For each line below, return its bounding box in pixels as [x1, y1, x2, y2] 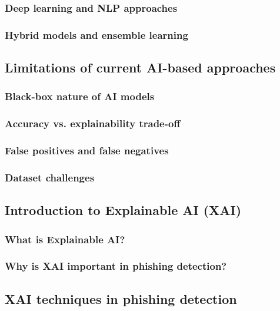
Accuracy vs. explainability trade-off [5, 116, 181, 131]
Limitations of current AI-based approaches [5, 58, 276, 77]
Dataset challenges [5, 170, 95, 184]
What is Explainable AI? [5, 231, 125, 246]
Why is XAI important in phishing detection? [5, 259, 227, 273]
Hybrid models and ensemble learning [5, 27, 188, 42]
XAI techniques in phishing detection [5, 289, 237, 307]
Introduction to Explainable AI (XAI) [5, 201, 242, 219]
